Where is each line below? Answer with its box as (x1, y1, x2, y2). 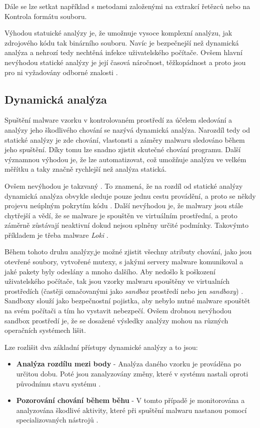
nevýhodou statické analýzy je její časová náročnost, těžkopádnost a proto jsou (4, 57, 246, 67)
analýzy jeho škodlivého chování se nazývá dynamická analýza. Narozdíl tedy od (4, 124, 250, 135)
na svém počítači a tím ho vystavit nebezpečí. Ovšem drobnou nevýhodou (4, 305, 231, 316)
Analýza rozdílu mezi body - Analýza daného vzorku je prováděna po (16, 358, 241, 369)
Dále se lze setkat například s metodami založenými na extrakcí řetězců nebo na (4, 1, 250, 11)
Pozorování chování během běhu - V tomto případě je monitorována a (16, 395, 245, 405)
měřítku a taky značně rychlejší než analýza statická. (4, 164, 167, 174)
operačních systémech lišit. (4, 325, 86, 335)
